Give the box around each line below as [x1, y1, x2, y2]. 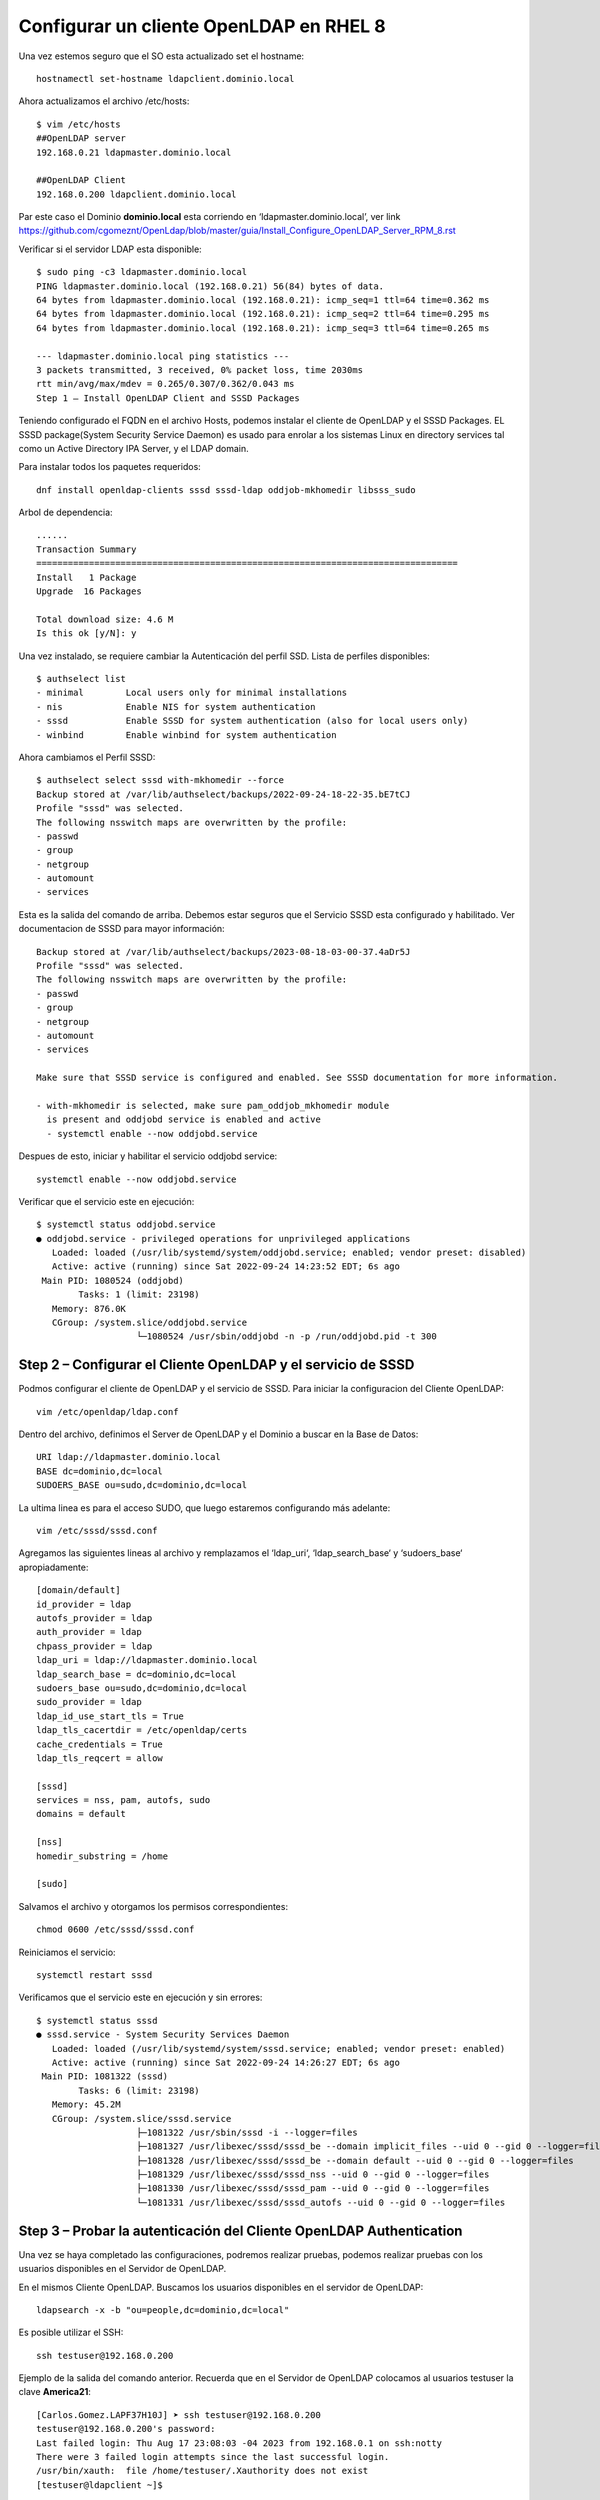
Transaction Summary [36, 543, 137, 555]
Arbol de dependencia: [18, 506, 114, 519]
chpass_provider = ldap [36, 1640, 153, 1652]
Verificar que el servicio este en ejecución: [18, 1195, 195, 1207]
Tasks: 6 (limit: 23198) [78, 2085, 200, 2096]
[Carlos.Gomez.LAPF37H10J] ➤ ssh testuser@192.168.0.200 [36, 2409, 322, 2420]
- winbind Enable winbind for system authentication [36, 729, 337, 740]
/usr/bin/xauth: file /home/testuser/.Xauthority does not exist [36, 2465, 369, 2477]
